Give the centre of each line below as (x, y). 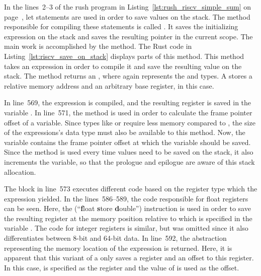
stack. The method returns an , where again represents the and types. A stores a (128, 76)
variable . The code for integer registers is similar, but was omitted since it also (126, 228)
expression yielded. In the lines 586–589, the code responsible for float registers (126, 198)
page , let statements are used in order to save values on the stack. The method (127, 16)
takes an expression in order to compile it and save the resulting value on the (123, 66)
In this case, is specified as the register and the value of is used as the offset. (122, 267)
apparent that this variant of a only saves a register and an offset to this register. (129, 258)
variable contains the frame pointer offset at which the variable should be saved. (127, 142)
